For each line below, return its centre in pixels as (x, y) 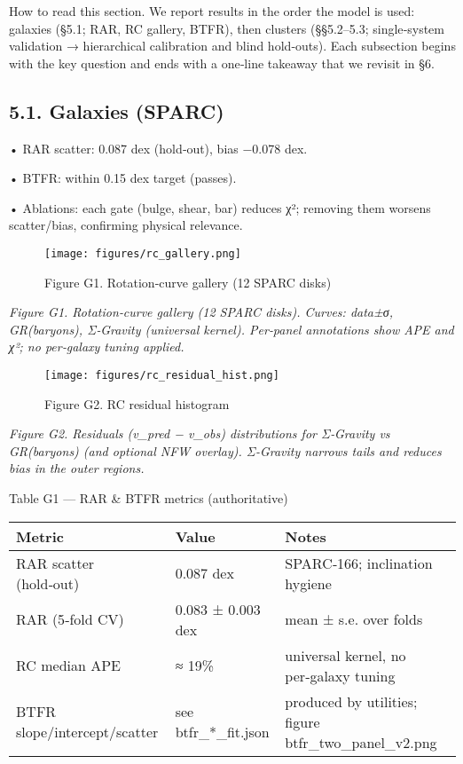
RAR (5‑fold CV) (70, 619)
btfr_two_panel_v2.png (361, 742)
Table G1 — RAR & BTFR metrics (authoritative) (149, 498)
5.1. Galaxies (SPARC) (117, 110)
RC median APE (69, 666)
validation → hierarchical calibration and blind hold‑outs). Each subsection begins (232, 46)
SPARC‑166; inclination (359, 563)
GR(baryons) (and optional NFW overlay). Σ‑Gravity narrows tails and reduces (225, 450)
